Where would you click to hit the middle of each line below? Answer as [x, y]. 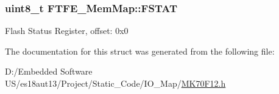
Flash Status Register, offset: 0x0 [67, 31]
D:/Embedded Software [49, 71]
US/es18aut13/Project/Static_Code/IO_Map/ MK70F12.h [115, 83]
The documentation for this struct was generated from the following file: [140, 51]
